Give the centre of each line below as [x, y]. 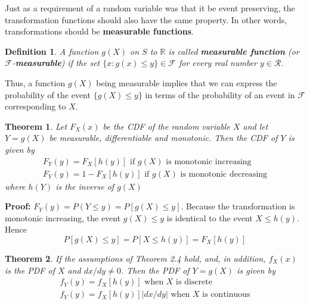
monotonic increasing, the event [63, 217]
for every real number [218, 63]
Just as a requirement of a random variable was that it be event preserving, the [150, 8]
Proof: [18, 206]
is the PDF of [30, 270]
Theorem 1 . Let [36, 126]
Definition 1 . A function [52, 51]
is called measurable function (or [234, 51]
